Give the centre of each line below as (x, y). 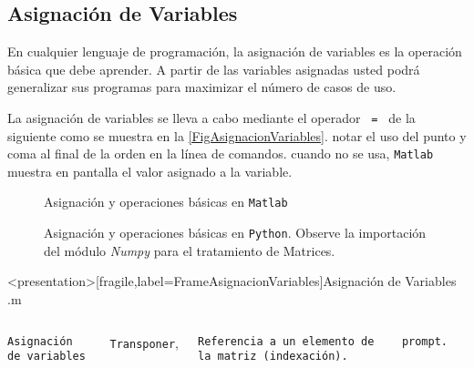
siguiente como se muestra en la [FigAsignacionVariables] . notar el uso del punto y (237, 135)
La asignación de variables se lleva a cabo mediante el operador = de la (211, 117)
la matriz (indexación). (273, 357)
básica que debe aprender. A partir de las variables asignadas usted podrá (214, 69)
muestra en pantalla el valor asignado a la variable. (150, 171)
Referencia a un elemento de (286, 341)
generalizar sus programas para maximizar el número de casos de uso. (202, 87)
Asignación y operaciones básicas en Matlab (166, 202)
